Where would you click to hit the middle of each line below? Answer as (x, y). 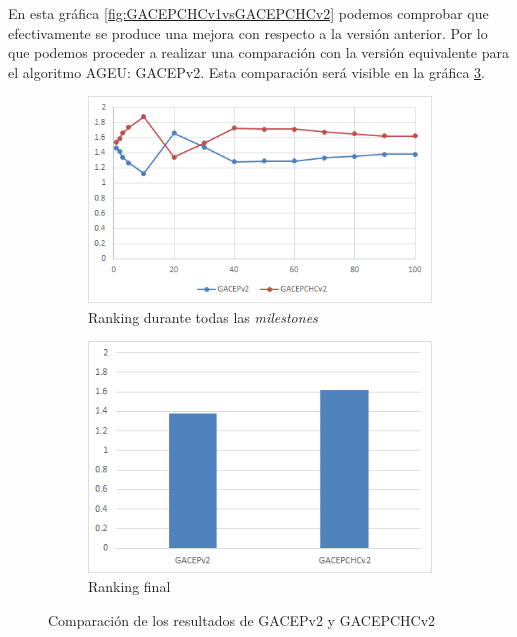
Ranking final (129, 586)
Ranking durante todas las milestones (203, 316)
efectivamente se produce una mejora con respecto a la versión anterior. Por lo (248, 32)
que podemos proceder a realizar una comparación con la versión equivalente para (258, 52)
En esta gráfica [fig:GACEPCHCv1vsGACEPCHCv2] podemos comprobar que (248, 13)
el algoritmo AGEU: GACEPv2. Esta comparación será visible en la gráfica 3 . (246, 71)
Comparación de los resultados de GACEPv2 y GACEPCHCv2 (242, 619)
